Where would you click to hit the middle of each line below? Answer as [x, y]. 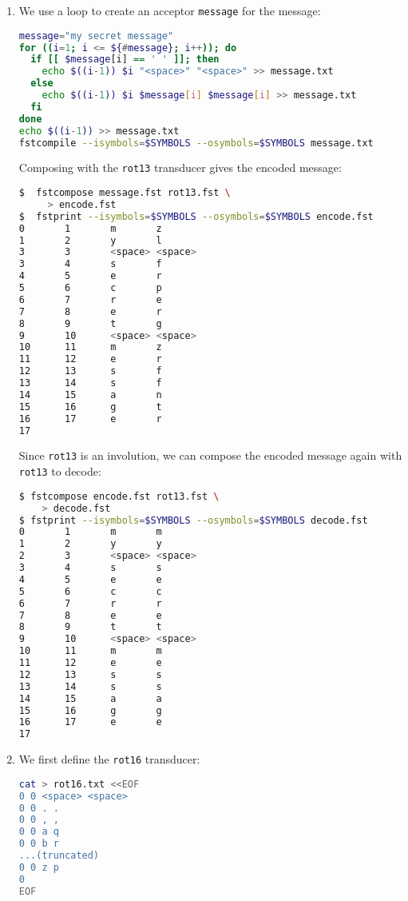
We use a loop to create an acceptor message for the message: [170, 10]
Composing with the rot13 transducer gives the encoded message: [180, 167]
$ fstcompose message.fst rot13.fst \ [125, 193]
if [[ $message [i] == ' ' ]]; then [125, 60]
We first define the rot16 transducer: [109, 759]
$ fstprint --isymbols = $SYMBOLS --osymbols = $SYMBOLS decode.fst [193, 520]
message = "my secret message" [96, 36]
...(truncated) [59, 856]
